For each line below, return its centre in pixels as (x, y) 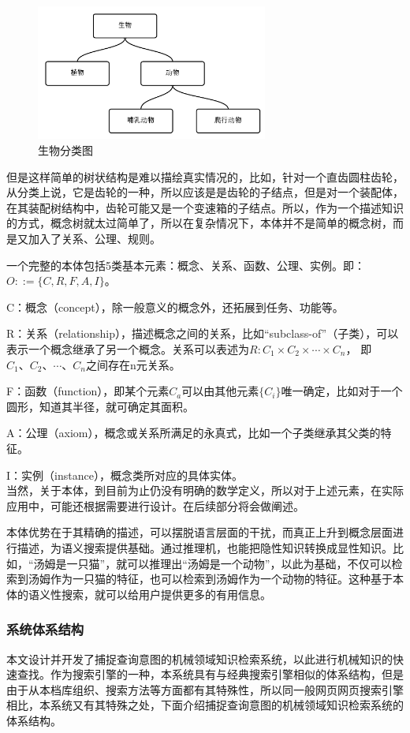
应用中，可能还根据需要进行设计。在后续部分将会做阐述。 (155, 505)
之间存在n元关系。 (133, 364)
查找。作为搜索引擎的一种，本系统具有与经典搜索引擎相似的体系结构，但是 (210, 674)
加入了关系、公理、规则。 (94, 239)
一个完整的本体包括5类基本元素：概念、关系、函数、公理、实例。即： (186, 265)
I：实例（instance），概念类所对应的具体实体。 (125, 475)
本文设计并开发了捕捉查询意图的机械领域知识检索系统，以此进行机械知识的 (199, 658)
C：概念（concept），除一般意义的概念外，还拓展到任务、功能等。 (175, 307)
